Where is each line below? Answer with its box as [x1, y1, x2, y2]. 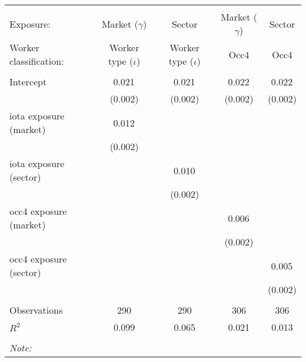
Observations [9, 303, 63, 317]
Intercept [9, 75, 47, 88]
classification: [9, 54, 64, 68]
